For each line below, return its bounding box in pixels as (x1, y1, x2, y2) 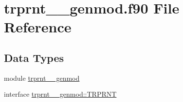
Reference (4, 17, 72, 37)
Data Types (4, 50, 64, 65)
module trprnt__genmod (4, 73, 80, 83)
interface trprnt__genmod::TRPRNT (4, 89, 117, 99)
